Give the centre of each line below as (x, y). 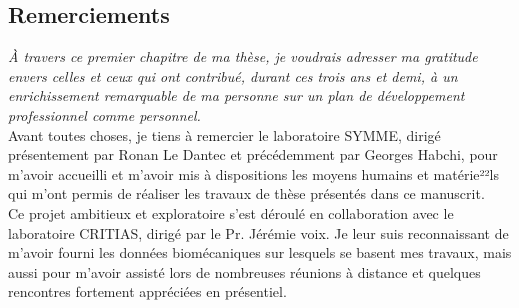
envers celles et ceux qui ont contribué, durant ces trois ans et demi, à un (233, 75)
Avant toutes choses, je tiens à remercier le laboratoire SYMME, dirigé (224, 134)
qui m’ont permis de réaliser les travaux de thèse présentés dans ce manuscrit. (246, 193)
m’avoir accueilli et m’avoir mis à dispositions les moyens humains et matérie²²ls (253, 173)
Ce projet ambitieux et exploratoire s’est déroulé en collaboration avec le (231, 212)
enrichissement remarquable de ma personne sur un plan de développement (236, 95)
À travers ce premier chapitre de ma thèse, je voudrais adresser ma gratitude (243, 56)
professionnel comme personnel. (104, 114)
